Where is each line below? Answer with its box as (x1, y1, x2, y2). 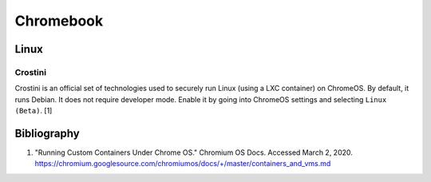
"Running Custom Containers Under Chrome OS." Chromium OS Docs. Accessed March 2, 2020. (34, 148, 353, 157)
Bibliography (14, 126, 80, 140)
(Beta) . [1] (14, 106, 53, 116)
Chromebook (14, 12, 104, 30)
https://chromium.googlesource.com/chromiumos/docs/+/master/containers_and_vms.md (34, 159, 331, 168)
